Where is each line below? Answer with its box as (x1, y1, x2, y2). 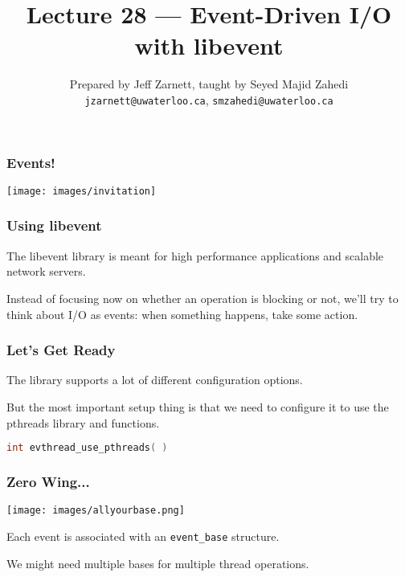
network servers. (6, 263, 86, 280)
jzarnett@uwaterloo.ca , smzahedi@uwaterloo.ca (84, 91, 333, 108)
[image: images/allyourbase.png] (6, 505, 185, 517)
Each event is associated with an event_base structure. (6, 527, 280, 544)
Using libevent (6, 215, 102, 235)
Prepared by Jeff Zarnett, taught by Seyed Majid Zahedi (69, 76, 349, 92)
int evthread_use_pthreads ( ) (6, 442, 168, 454)
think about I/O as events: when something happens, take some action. (6, 305, 358, 322)
